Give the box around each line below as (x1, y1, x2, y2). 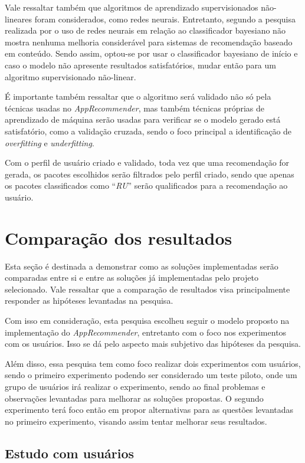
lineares (5, 12, 32, 25)
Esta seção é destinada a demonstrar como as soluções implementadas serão (5, 260, 278, 272)
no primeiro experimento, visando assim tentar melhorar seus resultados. (5, 415, 267, 427)
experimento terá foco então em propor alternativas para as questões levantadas (5, 403, 294, 416)
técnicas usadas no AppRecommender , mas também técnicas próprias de (5, 101, 265, 114)
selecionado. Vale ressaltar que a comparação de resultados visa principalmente (5, 283, 290, 295)
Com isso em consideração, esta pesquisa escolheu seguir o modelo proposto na (5, 314, 290, 326)
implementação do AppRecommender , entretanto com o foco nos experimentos (5, 326, 287, 338)
